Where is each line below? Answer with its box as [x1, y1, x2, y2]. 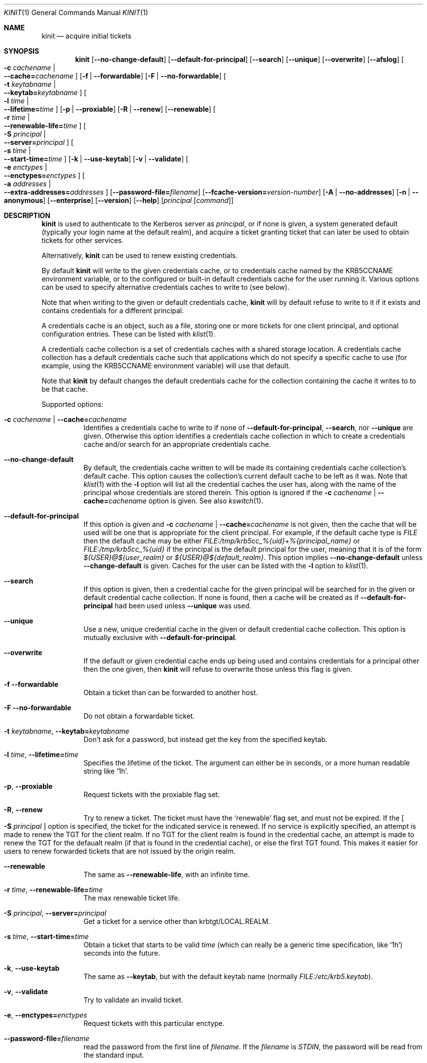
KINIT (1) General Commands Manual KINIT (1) [4, 8, 148, 17]
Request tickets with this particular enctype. [83, 1019, 225, 1027]
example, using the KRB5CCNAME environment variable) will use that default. [41, 361, 291, 370]
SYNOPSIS [4, 47, 39, 55]
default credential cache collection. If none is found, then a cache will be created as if [83, 593, 359, 602]
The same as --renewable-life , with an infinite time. [83, 870, 250, 879]
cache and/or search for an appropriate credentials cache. [83, 440, 271, 448]
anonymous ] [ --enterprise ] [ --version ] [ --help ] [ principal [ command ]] [4, 196, 234, 204]
